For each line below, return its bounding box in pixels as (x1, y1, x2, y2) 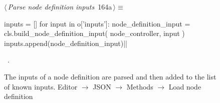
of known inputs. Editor (4, 81, 78, 91)
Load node (168, 81, 201, 91)
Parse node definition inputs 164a (8, 1, 112, 11)
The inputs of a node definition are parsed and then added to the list (4, 71, 216, 81)
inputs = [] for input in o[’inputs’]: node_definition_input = (4, 18, 190, 28)
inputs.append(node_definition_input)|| (4, 37, 127, 48)
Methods (126, 81, 153, 91)
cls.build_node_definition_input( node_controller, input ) (4, 28, 185, 38)
